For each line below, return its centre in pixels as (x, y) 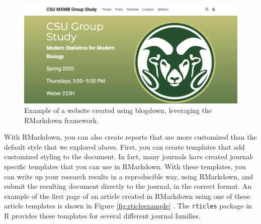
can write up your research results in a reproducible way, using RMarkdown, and (129, 176)
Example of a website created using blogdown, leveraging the (118, 110)
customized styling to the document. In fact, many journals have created (116, 156)
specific (15, 166)
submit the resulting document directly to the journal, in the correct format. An (128, 186)
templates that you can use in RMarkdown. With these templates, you (137, 166)
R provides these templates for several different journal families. (102, 216)
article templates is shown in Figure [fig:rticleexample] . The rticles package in (128, 206)
